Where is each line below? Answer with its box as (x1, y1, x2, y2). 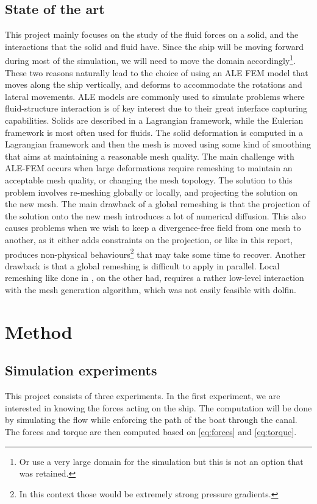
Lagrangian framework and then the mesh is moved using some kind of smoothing (5, 138, 311, 151)
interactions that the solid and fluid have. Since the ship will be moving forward (5, 40, 304, 52)
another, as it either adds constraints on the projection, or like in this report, (5, 233, 293, 246)
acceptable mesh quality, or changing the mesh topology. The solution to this (5, 173, 293, 186)
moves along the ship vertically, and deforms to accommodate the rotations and (5, 78, 302, 91)
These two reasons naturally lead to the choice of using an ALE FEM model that (5, 66, 308, 79)
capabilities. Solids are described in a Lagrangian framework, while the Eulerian (5, 114, 304, 127)
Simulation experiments (5, 361, 157, 380)
